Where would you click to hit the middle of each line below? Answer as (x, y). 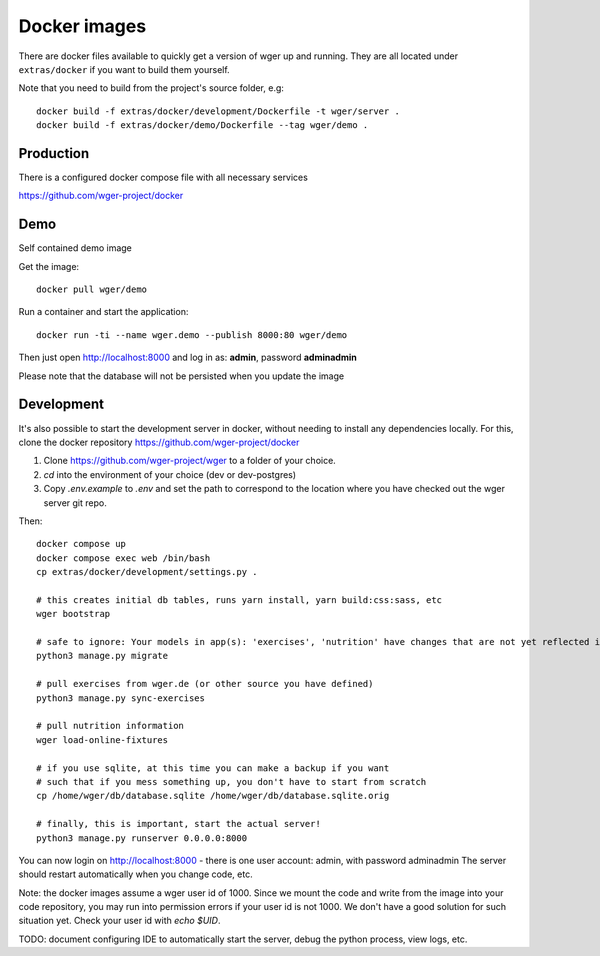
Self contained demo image (75, 248)
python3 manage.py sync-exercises (120, 698)
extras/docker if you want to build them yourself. (124, 69)
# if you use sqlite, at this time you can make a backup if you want (213, 768)
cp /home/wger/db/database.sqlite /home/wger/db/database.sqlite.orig (213, 796)
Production (54, 153)
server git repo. (75, 502)
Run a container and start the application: (103, 312)
